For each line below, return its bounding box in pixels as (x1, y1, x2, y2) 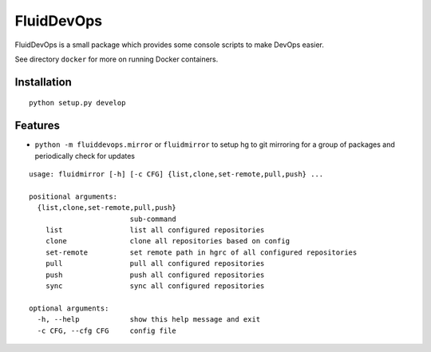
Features (14, 119, 60, 132)
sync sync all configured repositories (45, 281, 265, 291)
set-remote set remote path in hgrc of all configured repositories (45, 247, 358, 257)
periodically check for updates (34, 151, 136, 160)
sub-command (129, 214, 177, 223)
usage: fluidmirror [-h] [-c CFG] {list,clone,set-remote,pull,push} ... (29, 170, 324, 179)
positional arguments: (29, 192, 118, 201)
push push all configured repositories (45, 270, 265, 279)
